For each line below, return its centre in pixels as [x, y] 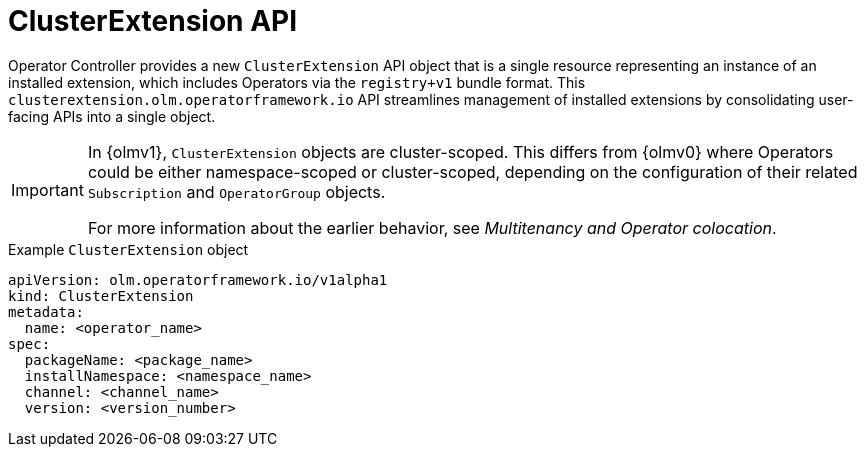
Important [47, 189]
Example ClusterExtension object [128, 249]
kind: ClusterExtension [101, 295]
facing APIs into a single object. [112, 116]
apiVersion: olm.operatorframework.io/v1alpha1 [198, 279]
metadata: [46, 311]
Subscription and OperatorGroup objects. [236, 191]
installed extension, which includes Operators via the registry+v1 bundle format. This [297, 82]
